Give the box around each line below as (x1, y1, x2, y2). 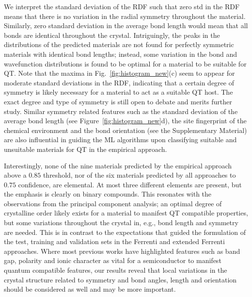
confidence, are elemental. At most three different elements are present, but (18, 179, 242, 189)
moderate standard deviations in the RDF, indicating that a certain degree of (4, 77, 234, 87)
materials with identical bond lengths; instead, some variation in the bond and (4, 49, 237, 59)
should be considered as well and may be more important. (4, 284, 176, 294)
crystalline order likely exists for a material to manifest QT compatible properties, (4, 208, 248, 218)
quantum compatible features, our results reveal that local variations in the (4, 265, 227, 275)
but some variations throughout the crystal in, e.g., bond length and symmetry (4, 217, 238, 228)
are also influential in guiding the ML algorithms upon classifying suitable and (4, 134, 237, 145)
